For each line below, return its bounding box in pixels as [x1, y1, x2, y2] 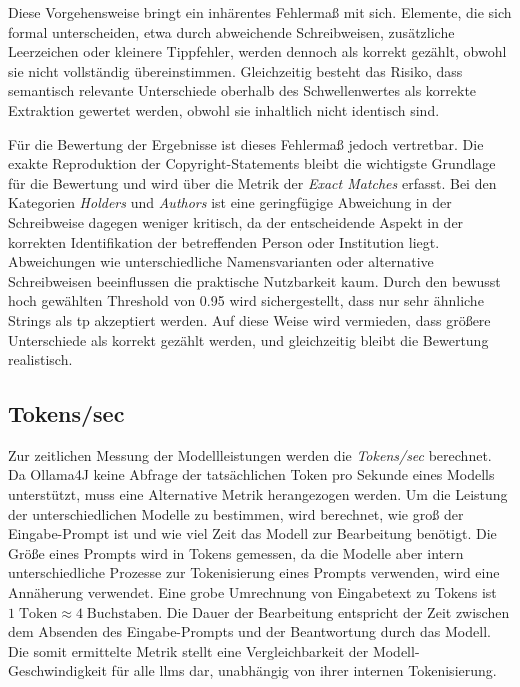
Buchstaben [86, 606, 159, 621]
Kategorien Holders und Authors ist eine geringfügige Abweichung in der [8, 192, 452, 213]
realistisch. [8, 349, 73, 370]
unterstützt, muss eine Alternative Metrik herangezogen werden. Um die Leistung [8, 484, 508, 505]
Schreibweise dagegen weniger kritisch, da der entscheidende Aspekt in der [8, 211, 464, 232]
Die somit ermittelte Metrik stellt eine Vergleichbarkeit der [8, 640, 369, 661]
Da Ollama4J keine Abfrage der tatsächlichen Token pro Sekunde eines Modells [8, 464, 495, 485]
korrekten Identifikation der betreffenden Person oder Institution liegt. [8, 231, 440, 252]
